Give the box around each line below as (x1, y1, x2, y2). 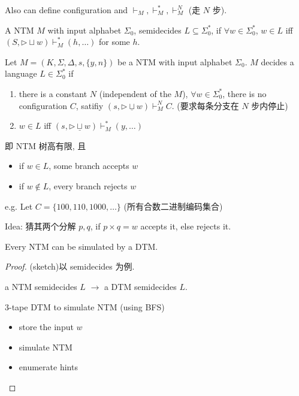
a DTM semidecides (104, 280, 177, 292)
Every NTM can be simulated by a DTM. (5, 240, 158, 252)
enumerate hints (19, 361, 78, 373)
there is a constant (19, 87, 87, 99)
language (5, 67, 37, 80)
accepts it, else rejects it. (140, 220, 231, 232)
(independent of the (99, 87, 171, 99)
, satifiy (75, 99, 104, 111)
